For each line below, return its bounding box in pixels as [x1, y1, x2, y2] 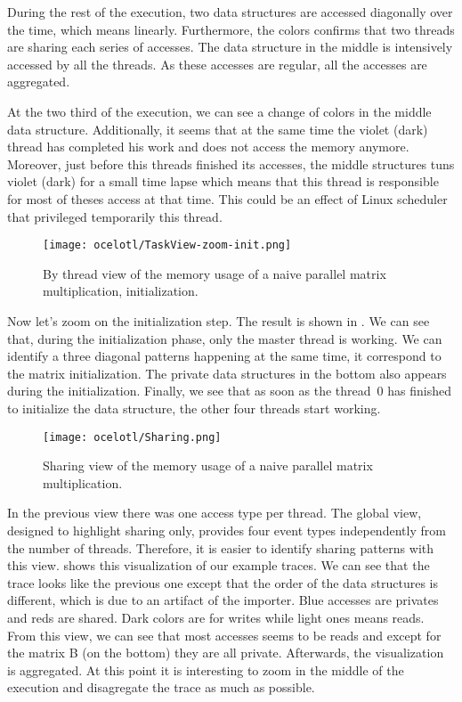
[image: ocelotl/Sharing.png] [43, 430, 222, 444]
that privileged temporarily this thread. [7, 207, 223, 225]
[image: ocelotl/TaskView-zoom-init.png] [43, 239, 292, 252]
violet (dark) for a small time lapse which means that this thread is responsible [7, 172, 439, 191]
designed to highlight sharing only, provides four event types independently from [7, 520, 446, 539]
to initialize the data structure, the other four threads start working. [7, 398, 381, 417]
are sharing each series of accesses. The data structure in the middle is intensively [7, 37, 453, 56]
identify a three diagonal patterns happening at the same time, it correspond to [7, 347, 442, 365]
